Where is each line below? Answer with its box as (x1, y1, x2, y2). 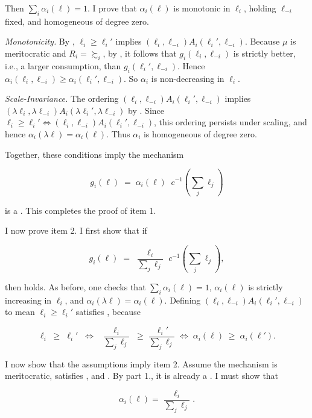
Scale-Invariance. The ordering (5, 92, 119, 105)
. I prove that (88, 2, 137, 14)
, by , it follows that (103, 46, 177, 59)
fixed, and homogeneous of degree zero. (5, 14, 149, 27)
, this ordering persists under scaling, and (154, 116, 307, 128)
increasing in (5, 293, 52, 306)
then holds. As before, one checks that (5, 280, 146, 293)
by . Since (128, 104, 164, 116)
